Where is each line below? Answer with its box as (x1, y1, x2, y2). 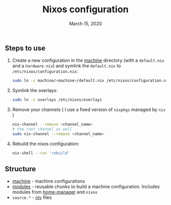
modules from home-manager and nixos (12, 189, 98, 195)
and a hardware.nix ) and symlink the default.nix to (12, 63, 121, 69)
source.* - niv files (12, 194, 52, 200)
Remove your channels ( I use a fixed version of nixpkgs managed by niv (12, 106, 166, 113)
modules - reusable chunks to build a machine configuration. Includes (12, 184, 160, 190)
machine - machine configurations (12, 178, 85, 185)
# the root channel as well (12, 126, 72, 131)
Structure (5, 165, 36, 173)
